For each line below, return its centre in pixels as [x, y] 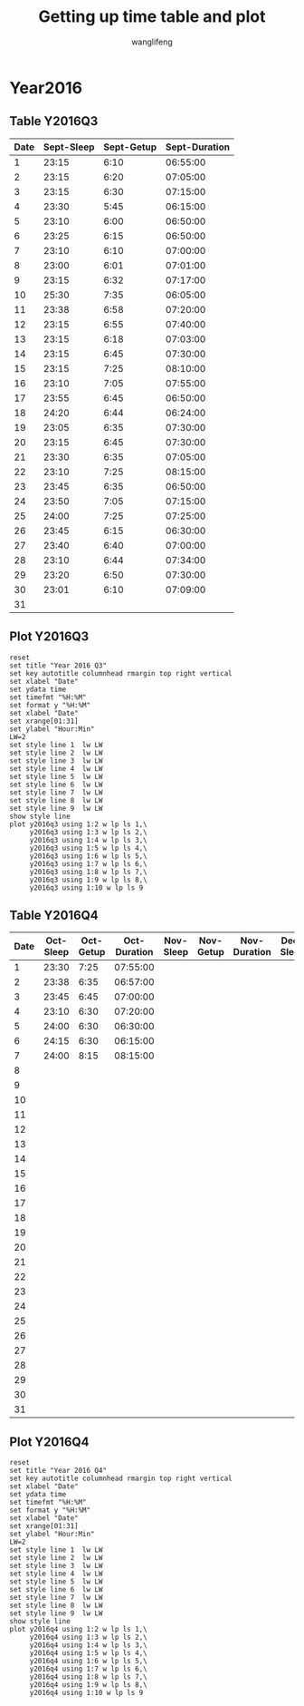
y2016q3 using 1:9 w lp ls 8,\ [88, 880]
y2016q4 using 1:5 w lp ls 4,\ [88, 1653]
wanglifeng [152, 42]
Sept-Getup [130, 147]
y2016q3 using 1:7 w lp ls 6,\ [88, 863]
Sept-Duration [198, 147]
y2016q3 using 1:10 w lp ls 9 [86, 887]
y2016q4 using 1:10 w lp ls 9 [86, 1693]
